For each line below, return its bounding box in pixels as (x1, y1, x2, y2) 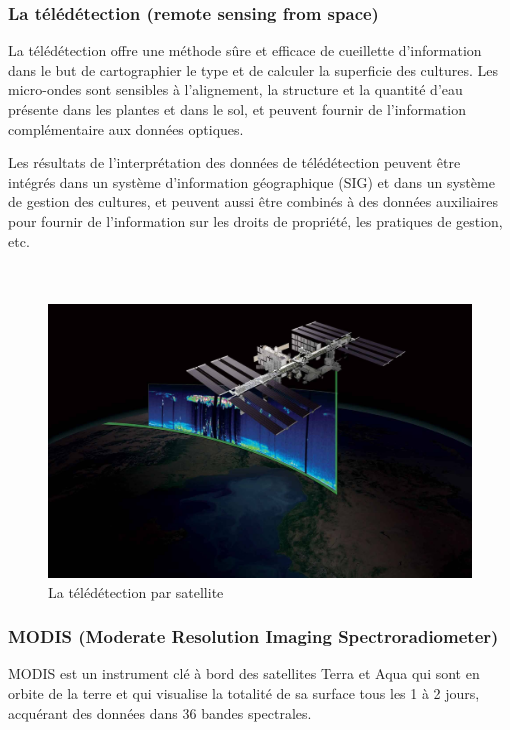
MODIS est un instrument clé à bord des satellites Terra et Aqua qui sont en (8, 663, 480, 684)
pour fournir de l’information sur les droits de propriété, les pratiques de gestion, (8, 210, 503, 231)
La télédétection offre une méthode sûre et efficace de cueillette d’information (8, 40, 482, 61)
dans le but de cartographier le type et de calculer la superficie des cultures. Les (8, 59, 498, 80)
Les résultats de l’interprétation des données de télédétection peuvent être (8, 152, 461, 173)
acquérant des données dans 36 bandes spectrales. (8, 702, 312, 723)
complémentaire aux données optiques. (8, 118, 244, 139)
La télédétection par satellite (48, 581, 224, 602)
